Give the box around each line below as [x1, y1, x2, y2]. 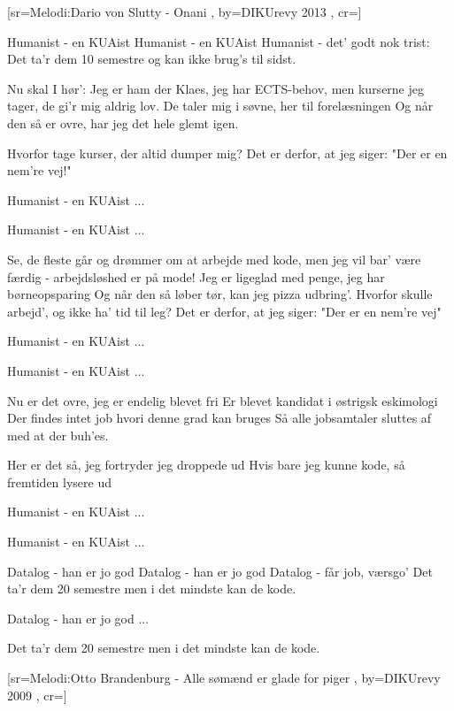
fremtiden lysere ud [7, 472, 112, 491]
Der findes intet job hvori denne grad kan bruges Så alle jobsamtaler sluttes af [7, 409, 432, 427]
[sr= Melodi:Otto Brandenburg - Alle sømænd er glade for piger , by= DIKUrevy [7, 669, 441, 687]
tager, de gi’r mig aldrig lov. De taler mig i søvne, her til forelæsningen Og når [7, 96, 434, 115]
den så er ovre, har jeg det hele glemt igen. [7, 113, 239, 132]
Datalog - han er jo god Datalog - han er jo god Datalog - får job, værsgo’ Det [7, 562, 433, 580]
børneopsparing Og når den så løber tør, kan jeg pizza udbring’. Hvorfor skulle [7, 285, 433, 303]
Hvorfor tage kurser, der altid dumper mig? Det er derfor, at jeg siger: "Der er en [7, 143, 448, 162]
